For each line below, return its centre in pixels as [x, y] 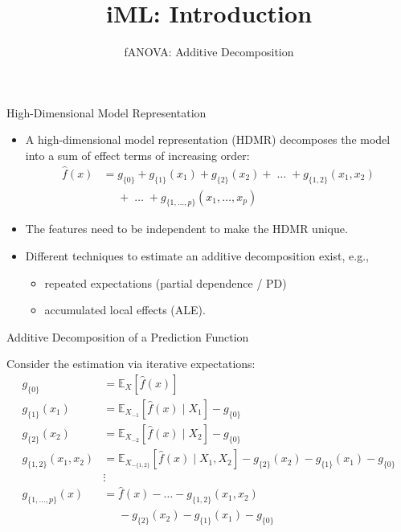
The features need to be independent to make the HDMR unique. [186, 229]
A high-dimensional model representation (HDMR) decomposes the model [208, 139]
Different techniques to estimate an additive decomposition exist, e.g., [197, 255]
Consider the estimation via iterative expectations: [131, 364]
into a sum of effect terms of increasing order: [137, 155]
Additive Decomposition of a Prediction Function [128, 336]
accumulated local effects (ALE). [125, 310]
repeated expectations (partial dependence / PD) [166, 282]
